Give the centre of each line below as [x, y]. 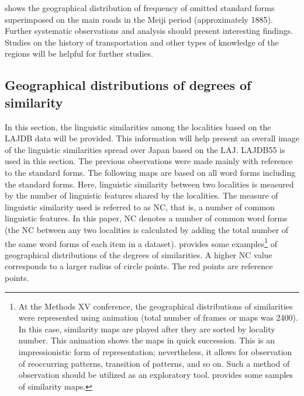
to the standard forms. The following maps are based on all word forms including [150, 172]
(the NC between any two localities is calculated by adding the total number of [147, 229]
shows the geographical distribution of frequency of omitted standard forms [140, 8]
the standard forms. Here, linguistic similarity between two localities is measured [149, 184]
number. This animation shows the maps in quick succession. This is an [146, 340]
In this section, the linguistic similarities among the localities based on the [138, 126]
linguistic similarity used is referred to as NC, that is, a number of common [140, 206]
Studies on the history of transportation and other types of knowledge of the [142, 42]
